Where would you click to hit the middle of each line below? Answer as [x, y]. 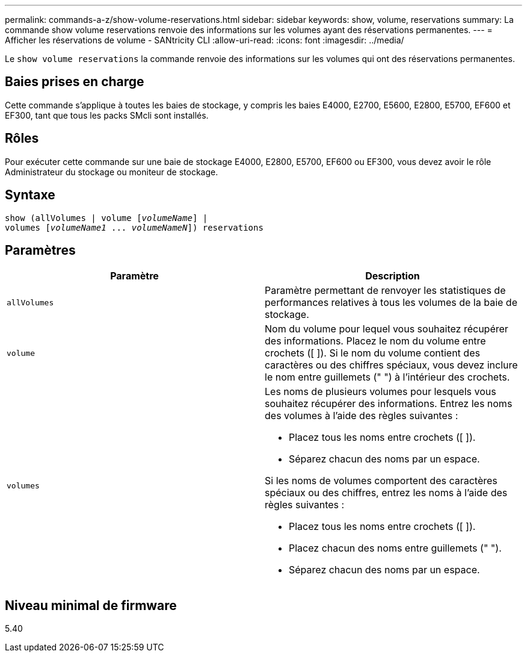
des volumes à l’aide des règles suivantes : [362, 416]
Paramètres [40, 250]
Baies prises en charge [75, 82]
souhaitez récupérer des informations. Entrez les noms [389, 404]
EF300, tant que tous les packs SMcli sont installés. [107, 115]
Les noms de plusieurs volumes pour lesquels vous [381, 392]
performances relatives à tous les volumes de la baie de [391, 303]
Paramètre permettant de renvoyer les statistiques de [385, 291]
